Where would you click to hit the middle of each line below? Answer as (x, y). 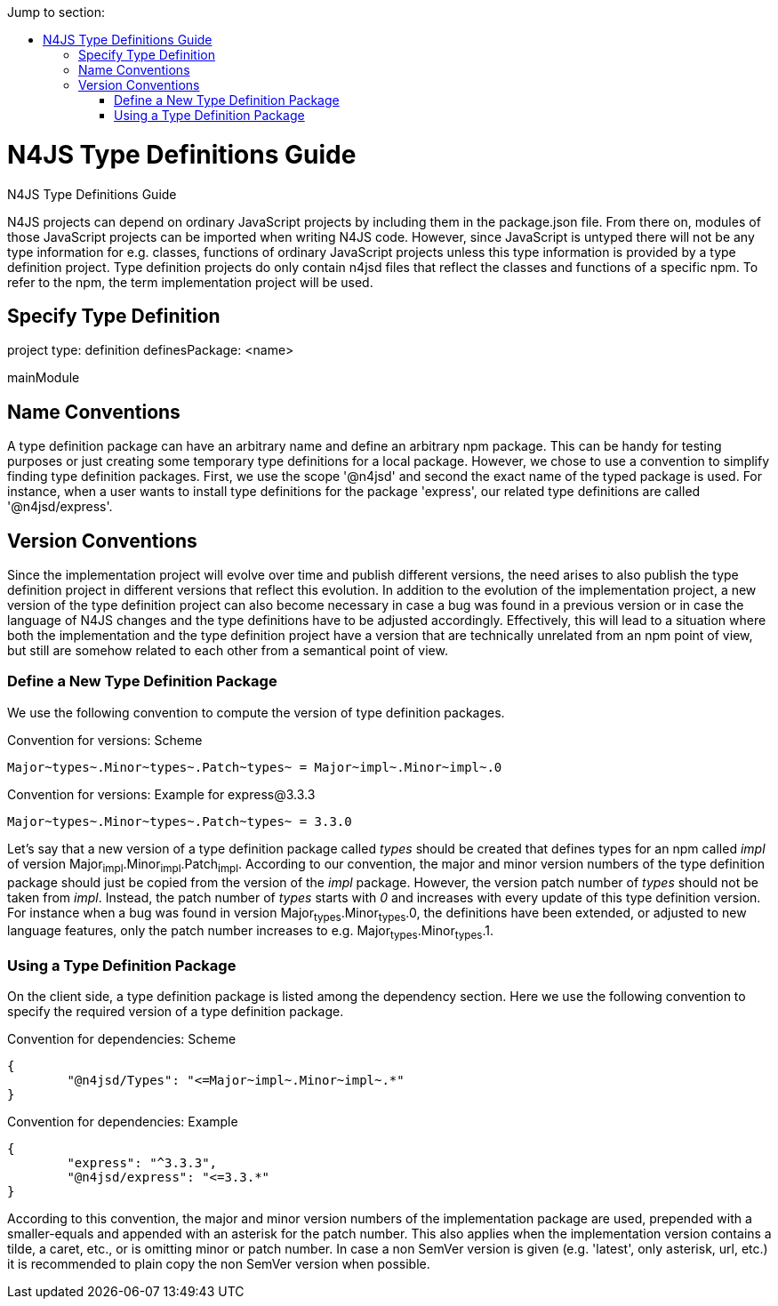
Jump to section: (56, 12)
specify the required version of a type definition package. (176, 1011)
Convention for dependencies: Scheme (122, 1038)
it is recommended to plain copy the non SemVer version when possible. (219, 1263)
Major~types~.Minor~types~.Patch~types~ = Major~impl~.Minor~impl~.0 (255, 767)
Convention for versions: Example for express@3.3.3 (161, 794)
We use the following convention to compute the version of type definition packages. (256, 712)
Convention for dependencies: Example (123, 1121)
